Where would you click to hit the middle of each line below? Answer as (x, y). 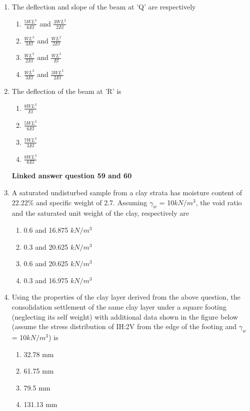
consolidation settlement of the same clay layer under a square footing (119, 306)
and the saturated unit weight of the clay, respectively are (100, 213)
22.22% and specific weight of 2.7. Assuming (79, 202)
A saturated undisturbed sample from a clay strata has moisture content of (127, 193)
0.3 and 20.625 (46, 246)
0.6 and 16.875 (46, 230)
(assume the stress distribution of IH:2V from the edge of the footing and (124, 326)
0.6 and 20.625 (46, 263)
